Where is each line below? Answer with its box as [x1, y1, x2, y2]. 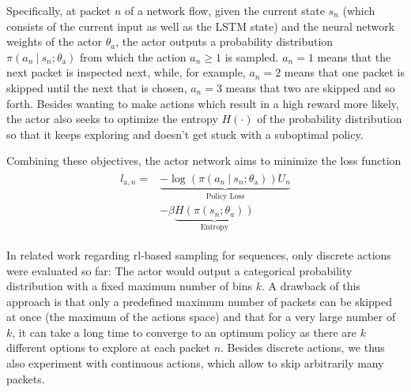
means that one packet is [284, 64, 405, 80]
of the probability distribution [257, 110, 402, 127]
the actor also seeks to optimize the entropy [6, 110, 218, 127]
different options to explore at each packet [6, 339, 210, 356]
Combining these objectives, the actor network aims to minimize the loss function [6, 152, 402, 169]
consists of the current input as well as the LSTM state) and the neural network [6, 17, 395, 34]
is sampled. [224, 48, 279, 65]
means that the [317, 48, 391, 65]
